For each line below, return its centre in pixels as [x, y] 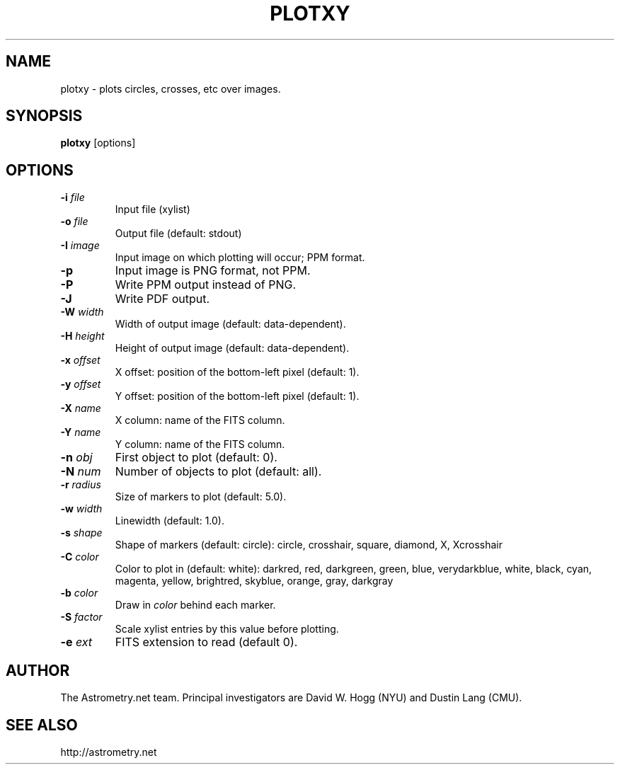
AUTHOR [38, 670]
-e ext [76, 642]
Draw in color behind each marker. [195, 605]
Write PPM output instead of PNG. [206, 285]
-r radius [81, 485]
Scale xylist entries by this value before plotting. [227, 629]
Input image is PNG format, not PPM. [213, 271]
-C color [80, 557]
